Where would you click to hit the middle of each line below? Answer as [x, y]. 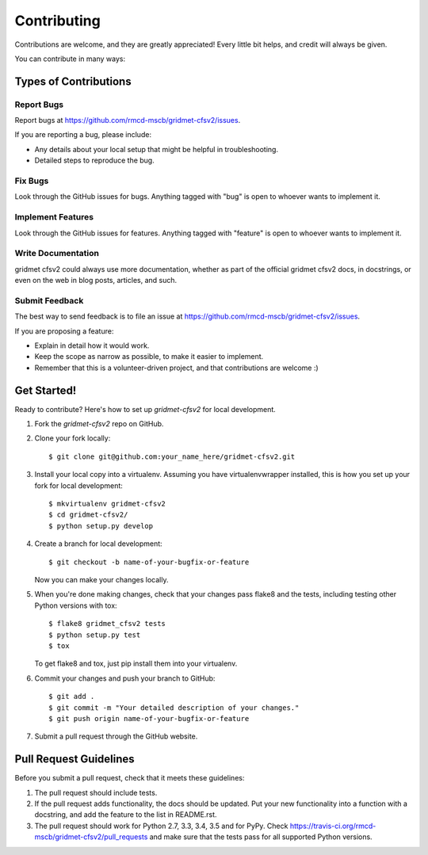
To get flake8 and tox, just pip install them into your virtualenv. [136, 664]
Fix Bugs [32, 181]
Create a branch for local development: [98, 544]
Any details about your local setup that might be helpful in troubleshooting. [157, 149]
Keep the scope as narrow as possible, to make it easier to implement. [149, 357]
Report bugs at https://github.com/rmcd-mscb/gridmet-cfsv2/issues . [128, 120]
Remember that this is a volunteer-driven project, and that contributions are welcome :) [176, 368]
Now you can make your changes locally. [101, 579]
